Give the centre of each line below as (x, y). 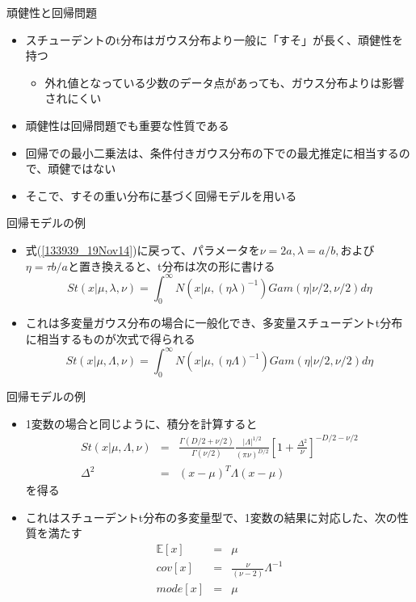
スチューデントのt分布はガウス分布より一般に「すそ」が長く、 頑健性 (208, 39)
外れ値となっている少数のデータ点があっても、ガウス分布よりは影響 (225, 82)
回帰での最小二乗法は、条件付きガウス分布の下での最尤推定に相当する (212, 152)
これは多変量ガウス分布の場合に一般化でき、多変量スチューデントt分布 (214, 323)
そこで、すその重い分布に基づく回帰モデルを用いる (161, 195)
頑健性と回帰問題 (52, 12)
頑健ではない (82, 168)
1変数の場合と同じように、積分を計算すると (141, 423)
